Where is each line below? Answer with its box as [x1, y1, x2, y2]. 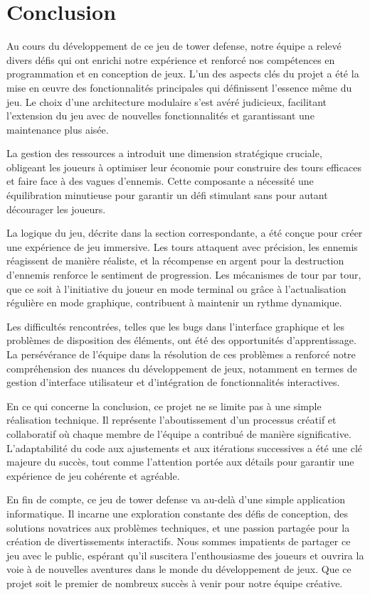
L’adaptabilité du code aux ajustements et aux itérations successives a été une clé [6, 440, 363, 455]
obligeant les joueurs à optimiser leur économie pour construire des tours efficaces [6, 159, 361, 174]
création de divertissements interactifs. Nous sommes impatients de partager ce [6, 534, 351, 549]
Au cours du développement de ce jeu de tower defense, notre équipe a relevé [6, 38, 342, 53]
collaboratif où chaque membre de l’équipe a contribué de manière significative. [6, 426, 351, 441]
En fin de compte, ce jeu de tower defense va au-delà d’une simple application [6, 492, 345, 507]
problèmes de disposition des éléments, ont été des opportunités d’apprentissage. [6, 333, 356, 348]
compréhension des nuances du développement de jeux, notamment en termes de [6, 360, 357, 375]
